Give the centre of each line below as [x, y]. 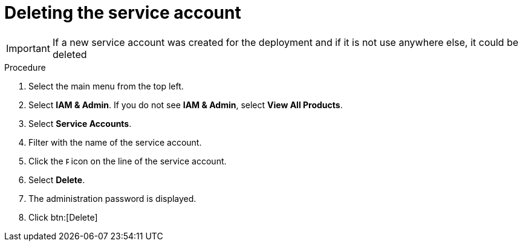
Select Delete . [57, 180]
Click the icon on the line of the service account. [128, 161]
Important [28, 48]
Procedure [25, 67]
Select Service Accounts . [80, 123]
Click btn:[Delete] [63, 217]
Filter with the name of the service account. [115, 142]
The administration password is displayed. [112, 198]
